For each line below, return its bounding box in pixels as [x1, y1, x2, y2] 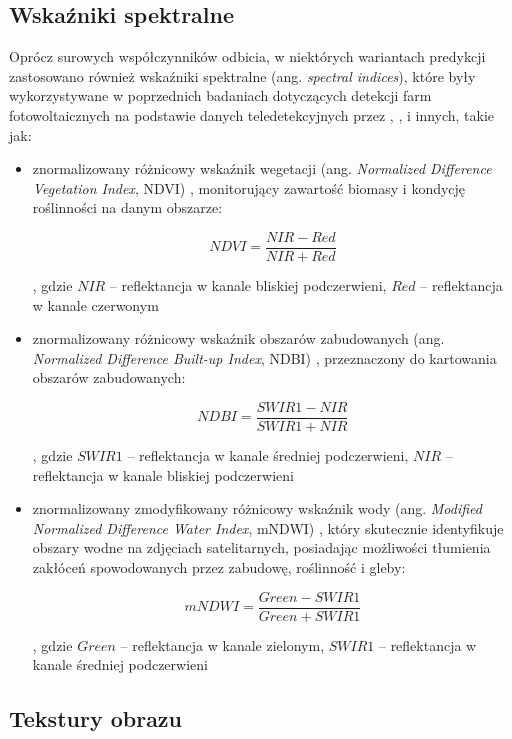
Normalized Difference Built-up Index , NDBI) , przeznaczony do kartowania [32, 347, 497, 368]
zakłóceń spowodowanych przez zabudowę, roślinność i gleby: [32, 557, 406, 578]
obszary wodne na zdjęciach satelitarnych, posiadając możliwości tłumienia [32, 537, 491, 558]
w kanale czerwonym [32, 294, 159, 315]
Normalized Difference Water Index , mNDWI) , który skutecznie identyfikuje [32, 517, 504, 538]
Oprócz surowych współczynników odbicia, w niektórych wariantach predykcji [9, 46, 486, 67]
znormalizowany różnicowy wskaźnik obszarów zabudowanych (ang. [32, 328, 445, 349]
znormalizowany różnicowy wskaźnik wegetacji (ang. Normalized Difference [32, 158, 492, 179]
